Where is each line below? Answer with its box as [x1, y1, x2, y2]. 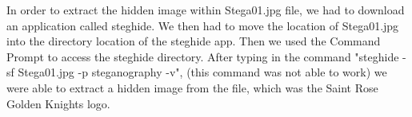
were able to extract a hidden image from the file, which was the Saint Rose [6, 79, 378, 96]
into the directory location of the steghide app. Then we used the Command [6, 33, 381, 49]
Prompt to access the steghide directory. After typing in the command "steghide [6, 48, 399, 64]
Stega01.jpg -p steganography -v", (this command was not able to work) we [18, 64, 387, 80]
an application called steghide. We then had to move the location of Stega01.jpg [6, 17, 399, 33]
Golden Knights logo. [6, 95, 110, 111]
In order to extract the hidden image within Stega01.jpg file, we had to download [6, 2, 405, 18]
